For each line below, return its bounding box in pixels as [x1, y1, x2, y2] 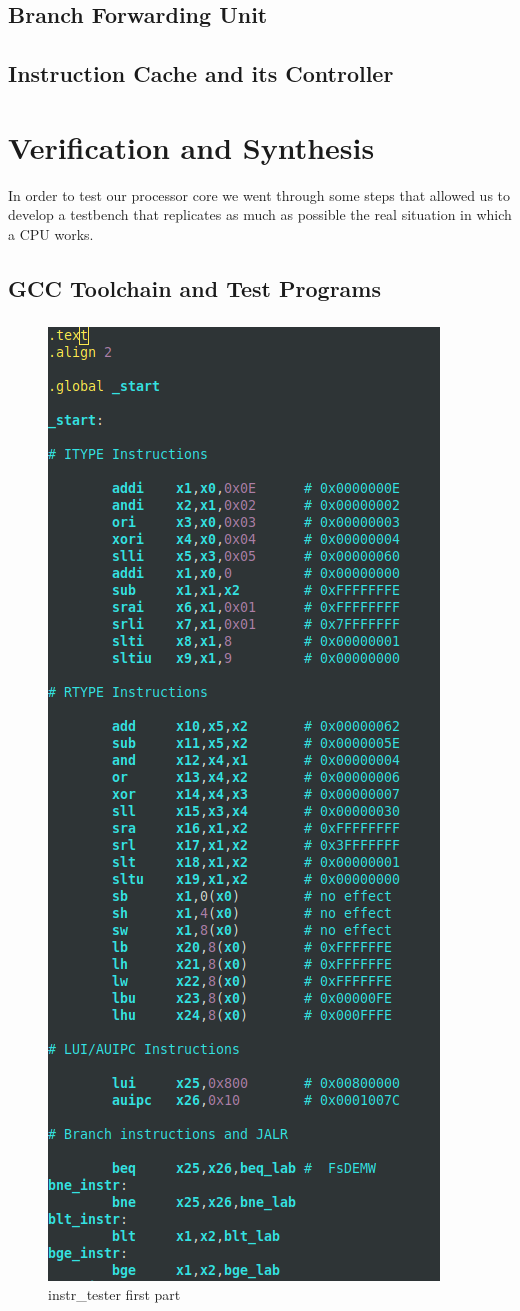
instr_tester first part [48, 1284, 181, 1305]
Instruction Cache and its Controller [8, 58, 394, 89]
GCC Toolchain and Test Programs [8, 272, 382, 303]
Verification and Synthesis [8, 126, 375, 167]
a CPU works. [8, 223, 94, 244]
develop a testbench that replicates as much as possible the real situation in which [8, 204, 512, 225]
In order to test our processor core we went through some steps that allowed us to [8, 184, 511, 205]
